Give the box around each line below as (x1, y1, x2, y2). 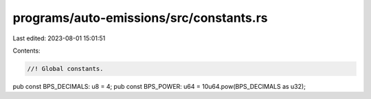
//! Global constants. (27, 65, 104, 72)
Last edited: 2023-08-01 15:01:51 (12, 34, 106, 42)
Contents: (12, 46, 41, 55)
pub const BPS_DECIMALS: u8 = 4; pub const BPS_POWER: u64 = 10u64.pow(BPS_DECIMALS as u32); (12, 82, 306, 90)
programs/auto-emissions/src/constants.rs (12, 10, 268, 25)
